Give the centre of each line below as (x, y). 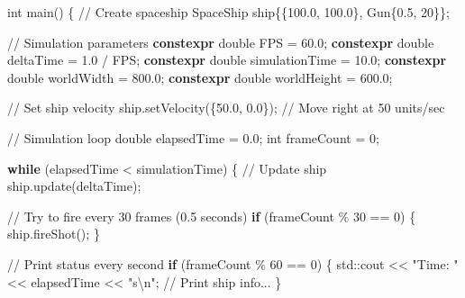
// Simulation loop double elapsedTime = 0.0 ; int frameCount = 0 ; (193, 137)
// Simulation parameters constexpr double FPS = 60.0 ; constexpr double (221, 42)
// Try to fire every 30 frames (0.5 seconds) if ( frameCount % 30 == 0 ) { (212, 216)
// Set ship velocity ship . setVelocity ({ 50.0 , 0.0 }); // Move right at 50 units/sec (226, 108)
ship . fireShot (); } (54, 234)
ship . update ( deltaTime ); (74, 186)
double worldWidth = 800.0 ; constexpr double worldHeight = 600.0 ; (200, 77)
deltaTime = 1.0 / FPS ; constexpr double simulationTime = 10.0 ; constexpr (227, 60)
